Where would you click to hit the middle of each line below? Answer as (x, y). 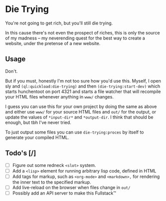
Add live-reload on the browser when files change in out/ (71, 187)
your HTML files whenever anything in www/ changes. (59, 96)
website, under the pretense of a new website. (53, 43)
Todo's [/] (21, 153)
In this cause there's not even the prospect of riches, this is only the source (83, 32)
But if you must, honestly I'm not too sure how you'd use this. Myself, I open (83, 80)
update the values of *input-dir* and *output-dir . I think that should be (79, 117)
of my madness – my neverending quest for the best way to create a (75, 38)
